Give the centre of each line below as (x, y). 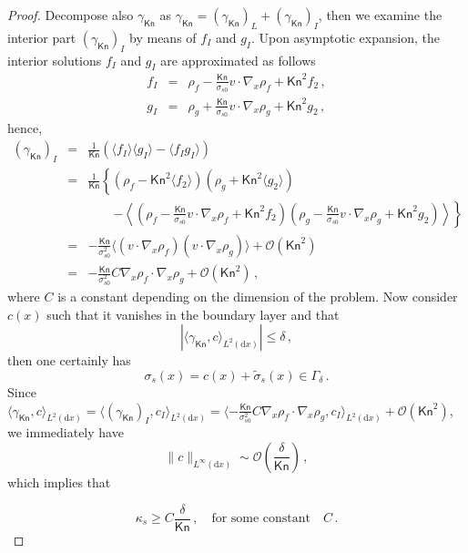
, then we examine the (380, 15)
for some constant (261, 519)
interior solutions (55, 60)
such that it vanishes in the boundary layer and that (193, 314)
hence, (25, 128)
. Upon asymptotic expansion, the (345, 37)
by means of (163, 37)
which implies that (59, 481)
